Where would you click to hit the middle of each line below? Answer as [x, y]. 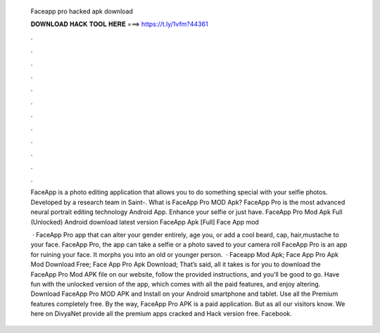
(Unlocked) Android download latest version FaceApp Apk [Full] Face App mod [145, 222]
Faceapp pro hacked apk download [82, 11]
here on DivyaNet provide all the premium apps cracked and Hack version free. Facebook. [161, 314]
